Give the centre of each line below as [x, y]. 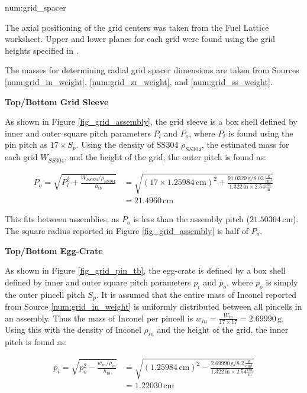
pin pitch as [26, 144]
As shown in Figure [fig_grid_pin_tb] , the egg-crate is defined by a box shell [145, 270]
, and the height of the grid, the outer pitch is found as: [165, 157]
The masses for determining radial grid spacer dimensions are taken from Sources [152, 70]
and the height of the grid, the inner [223, 329]
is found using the [261, 133]
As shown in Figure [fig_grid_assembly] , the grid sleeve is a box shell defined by [151, 121]
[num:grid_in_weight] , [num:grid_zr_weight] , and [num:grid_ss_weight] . [139, 81]
